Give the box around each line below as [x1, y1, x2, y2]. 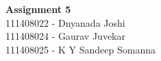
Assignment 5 [5, 2, 71, 16]
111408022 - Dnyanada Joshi [5, 15, 125, 29]
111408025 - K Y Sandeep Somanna [5, 42, 156, 56]
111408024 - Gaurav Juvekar [5, 29, 125, 43]
